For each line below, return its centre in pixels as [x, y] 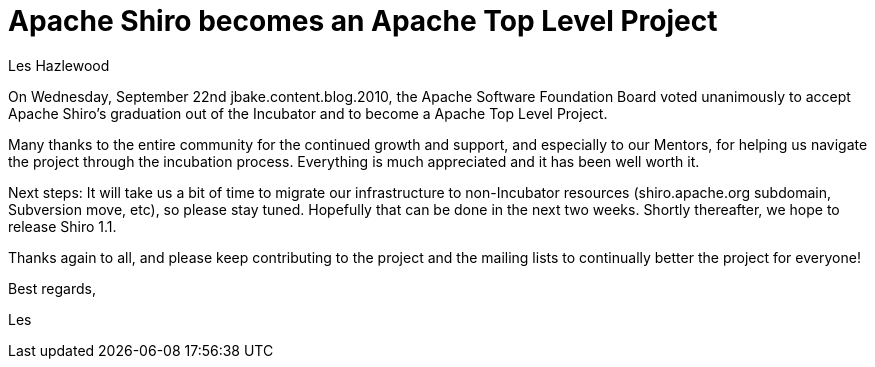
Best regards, [52, 288]
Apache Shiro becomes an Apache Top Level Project [363, 21]
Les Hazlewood [59, 65]
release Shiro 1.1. [62, 226]
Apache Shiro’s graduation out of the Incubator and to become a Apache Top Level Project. [308, 113]
